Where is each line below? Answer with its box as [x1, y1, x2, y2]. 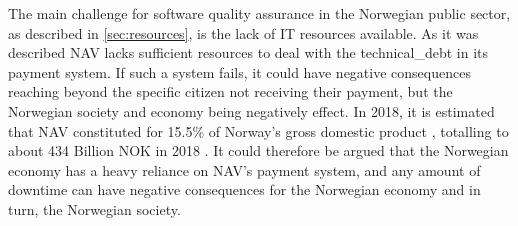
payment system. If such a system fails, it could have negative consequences [8, 61, 471, 82]
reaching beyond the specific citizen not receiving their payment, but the [8, 81, 453, 102]
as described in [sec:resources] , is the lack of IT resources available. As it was [8, 22, 479, 43]
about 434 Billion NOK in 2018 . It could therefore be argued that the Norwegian [8, 140, 509, 161]
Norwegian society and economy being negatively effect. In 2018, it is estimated [8, 100, 495, 121]
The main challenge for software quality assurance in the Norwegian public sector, [8, 3, 511, 23]
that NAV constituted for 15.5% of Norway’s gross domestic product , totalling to [8, 120, 509, 141]
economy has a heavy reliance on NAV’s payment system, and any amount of [8, 159, 481, 180]
